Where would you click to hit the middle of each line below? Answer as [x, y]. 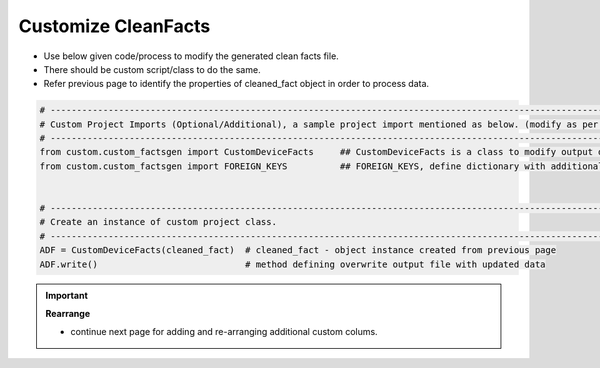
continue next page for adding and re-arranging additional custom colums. [224, 332]
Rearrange [67, 313]
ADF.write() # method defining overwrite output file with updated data [292, 264]
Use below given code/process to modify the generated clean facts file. [191, 56]
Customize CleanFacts [114, 26]
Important [67, 295]
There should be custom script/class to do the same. [152, 69]
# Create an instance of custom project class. [158, 222]
